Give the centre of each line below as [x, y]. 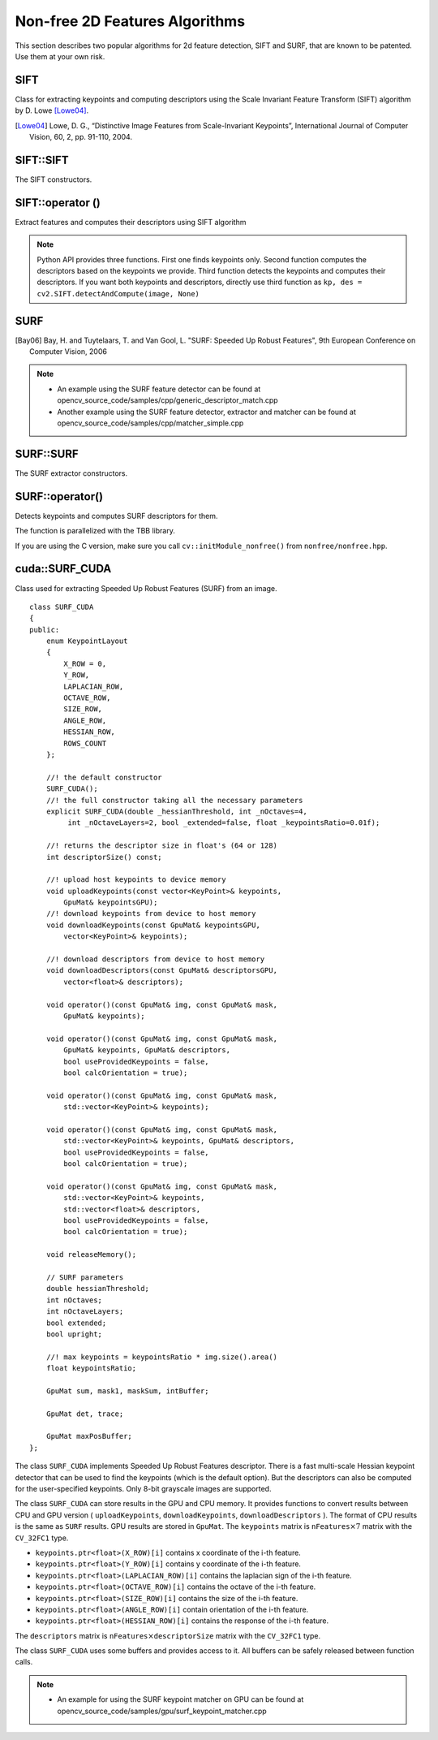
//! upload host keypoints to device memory [136, 880]
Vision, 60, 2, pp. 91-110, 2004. [81, 137]
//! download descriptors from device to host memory [155, 959]
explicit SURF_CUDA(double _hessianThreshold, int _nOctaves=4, [176, 811]
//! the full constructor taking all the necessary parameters [174, 800]
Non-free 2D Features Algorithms [130, 21]
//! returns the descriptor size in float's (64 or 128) [161, 846]
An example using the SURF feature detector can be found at [159, 389]
